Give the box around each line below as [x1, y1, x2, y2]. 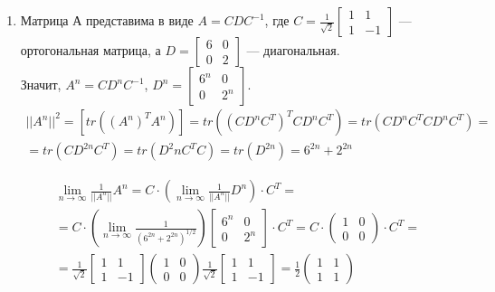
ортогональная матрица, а [20, 41, 161, 59]
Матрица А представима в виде [20, 11, 194, 29]
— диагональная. [246, 41, 340, 59]
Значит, [20, 75, 62, 93]
